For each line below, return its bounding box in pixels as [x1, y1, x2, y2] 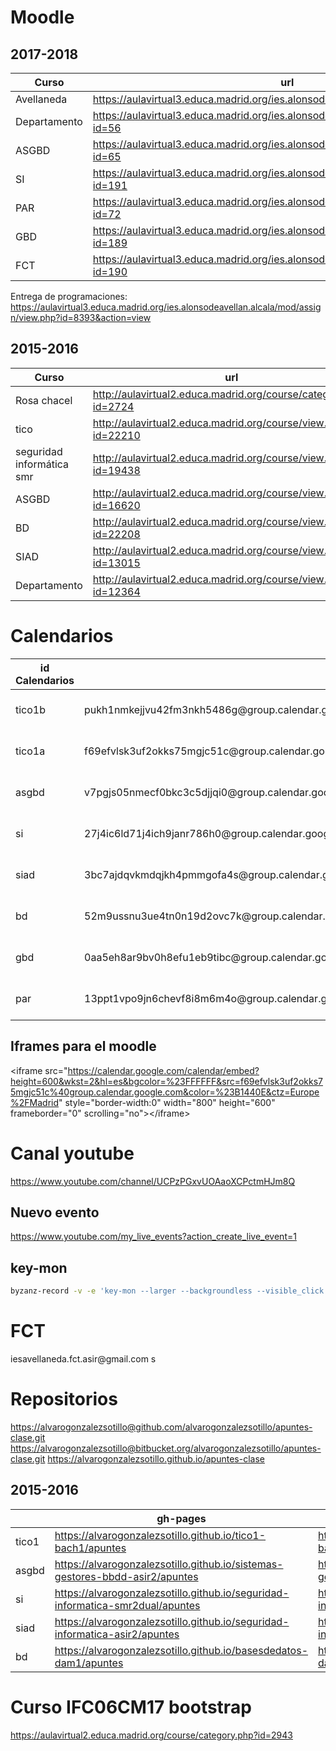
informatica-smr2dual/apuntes [54, 1598, 201, 1612]
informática [15, 457, 70, 471]
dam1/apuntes [54, 1656, 124, 1670]
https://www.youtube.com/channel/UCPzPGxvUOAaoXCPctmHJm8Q [10, 1175, 296, 1187]
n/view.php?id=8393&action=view [10, 312, 152, 323]
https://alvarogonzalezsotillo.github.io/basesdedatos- [54, 1643, 309, 1657]
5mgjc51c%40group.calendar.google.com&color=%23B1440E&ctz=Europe [10, 1086, 320, 1098]
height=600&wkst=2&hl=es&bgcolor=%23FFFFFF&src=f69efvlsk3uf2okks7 [10, 1075, 323, 1087]
